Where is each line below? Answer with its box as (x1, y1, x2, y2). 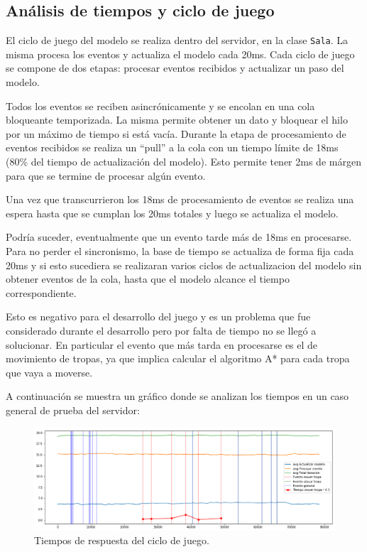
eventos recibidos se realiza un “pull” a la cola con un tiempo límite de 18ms (6, 140, 339, 155)
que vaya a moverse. (6, 364, 93, 379)
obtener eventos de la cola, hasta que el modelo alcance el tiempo (6, 271, 290, 286)
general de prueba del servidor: (6, 402, 140, 417)
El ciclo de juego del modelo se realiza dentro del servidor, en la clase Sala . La (6, 33, 349, 48)
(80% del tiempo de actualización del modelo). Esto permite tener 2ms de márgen (6, 154, 361, 169)
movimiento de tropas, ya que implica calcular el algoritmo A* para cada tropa (6, 351, 350, 366)
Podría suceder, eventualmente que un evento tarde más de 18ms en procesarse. (6, 229, 352, 244)
